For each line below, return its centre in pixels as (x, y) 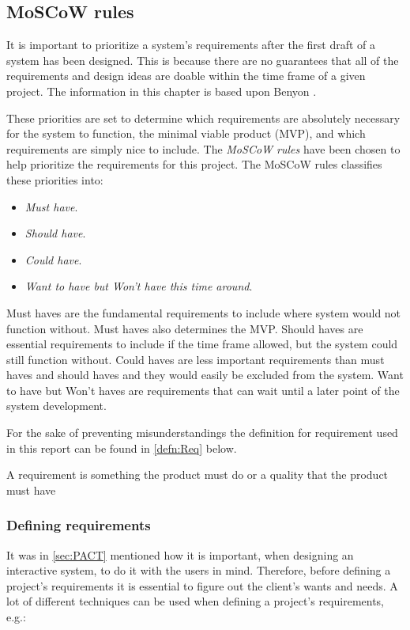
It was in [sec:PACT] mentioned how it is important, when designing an (180, 554)
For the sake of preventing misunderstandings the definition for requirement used (202, 433)
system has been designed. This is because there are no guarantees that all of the (203, 60)
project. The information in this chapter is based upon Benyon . (162, 91)
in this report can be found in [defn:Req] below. (122, 448)
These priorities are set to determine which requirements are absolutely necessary (203, 118)
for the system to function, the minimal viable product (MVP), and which (186, 133)
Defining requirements (79, 525)
